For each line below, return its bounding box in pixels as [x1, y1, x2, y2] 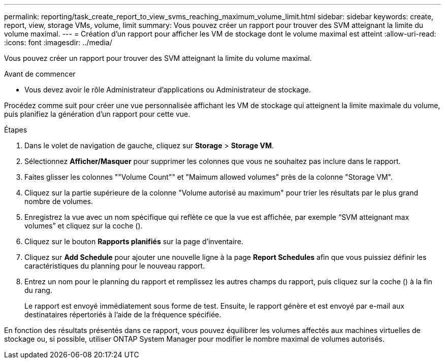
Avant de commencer [4, 70, 76, 78]
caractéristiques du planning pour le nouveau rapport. [24, 261, 205, 270]
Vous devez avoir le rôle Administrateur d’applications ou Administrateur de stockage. [24, 85, 311, 94]
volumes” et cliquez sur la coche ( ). [24, 221, 143, 230]
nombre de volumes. [24, 197, 93, 206]
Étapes [4, 125, 27, 134]
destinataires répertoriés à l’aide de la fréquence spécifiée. [24, 310, 221, 319]
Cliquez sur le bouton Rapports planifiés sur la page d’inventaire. [24, 237, 243, 246]
